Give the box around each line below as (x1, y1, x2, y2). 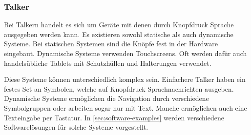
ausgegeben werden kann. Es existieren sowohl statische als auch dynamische (4, 29, 233, 39)
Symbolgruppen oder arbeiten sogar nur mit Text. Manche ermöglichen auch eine (4, 102, 247, 113)
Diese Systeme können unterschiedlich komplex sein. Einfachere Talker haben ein (4, 74, 246, 84)
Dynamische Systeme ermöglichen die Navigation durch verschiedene (4, 93, 209, 103)
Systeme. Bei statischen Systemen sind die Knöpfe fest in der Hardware (4, 39, 218, 49)
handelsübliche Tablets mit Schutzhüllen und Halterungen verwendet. (4, 58, 211, 68)
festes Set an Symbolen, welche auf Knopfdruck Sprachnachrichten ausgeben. (4, 83, 234, 94)
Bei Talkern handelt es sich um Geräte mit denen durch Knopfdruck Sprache (4, 19, 234, 30)
